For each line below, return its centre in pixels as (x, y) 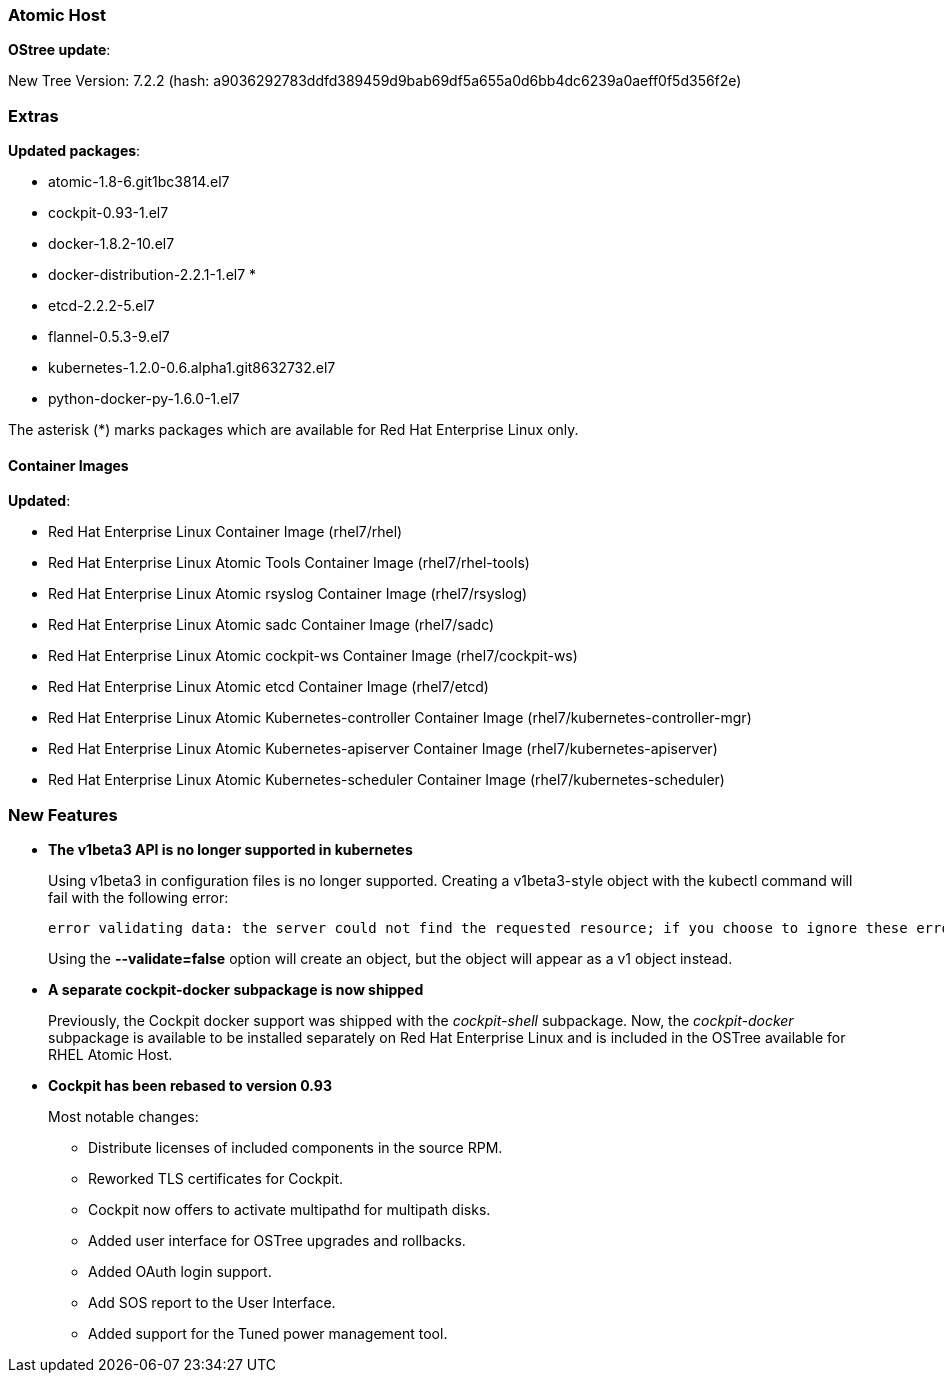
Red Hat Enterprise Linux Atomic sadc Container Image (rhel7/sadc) (271, 625)
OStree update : (59, 50)
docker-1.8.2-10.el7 (111, 244)
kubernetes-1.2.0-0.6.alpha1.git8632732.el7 (192, 368)
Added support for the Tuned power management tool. (268, 1334)
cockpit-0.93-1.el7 (108, 213)
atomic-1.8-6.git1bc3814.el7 (139, 182)
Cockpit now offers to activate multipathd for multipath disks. (289, 1210)
